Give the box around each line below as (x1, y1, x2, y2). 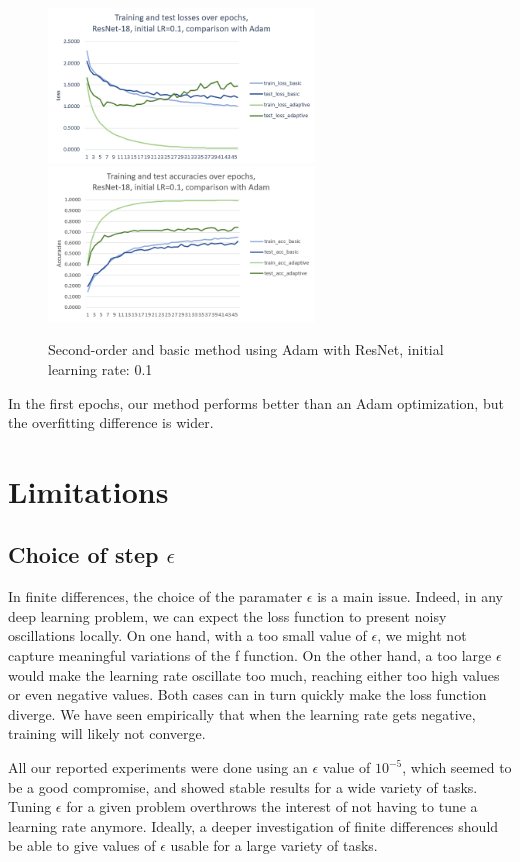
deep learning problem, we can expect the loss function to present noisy (8, 605, 447, 626)
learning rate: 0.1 (48, 358, 153, 379)
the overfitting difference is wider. (8, 412, 214, 433)
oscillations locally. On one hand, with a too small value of (8, 625, 367, 646)
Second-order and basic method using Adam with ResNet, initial (48, 339, 444, 360)
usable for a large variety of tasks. (170, 835, 378, 856)
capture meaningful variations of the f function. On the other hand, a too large (8, 645, 492, 666)
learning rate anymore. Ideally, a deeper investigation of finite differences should (8, 815, 499, 836)
